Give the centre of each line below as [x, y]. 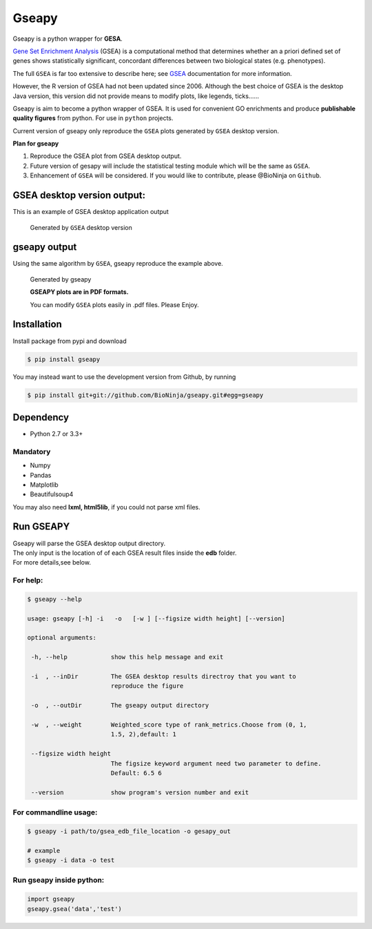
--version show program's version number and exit [140, 792]
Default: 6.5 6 [136, 773]
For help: [28, 580]
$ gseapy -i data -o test [71, 860]
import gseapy [51, 899]
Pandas [41, 475]
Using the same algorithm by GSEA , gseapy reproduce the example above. [118, 264]
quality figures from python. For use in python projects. [93, 118]
